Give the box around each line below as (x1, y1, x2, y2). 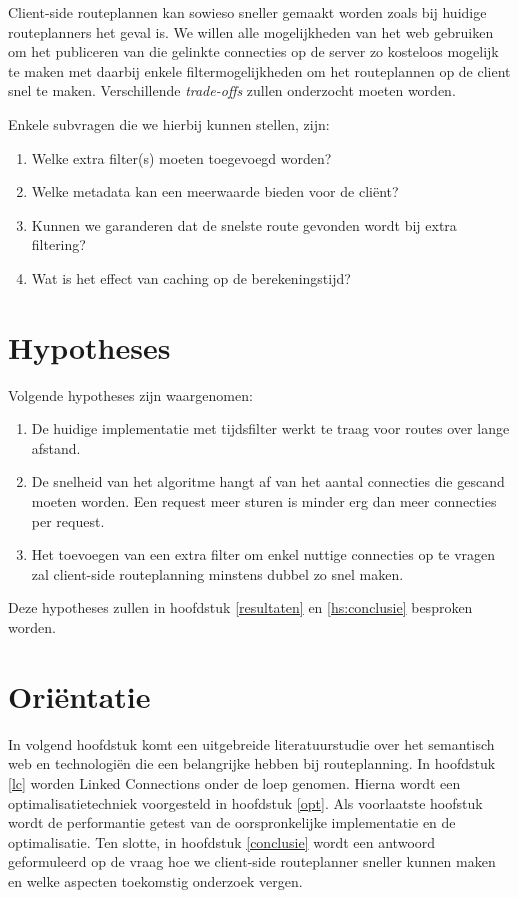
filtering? (31, 234, 86, 255)
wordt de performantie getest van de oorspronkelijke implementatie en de (8, 812, 456, 833)
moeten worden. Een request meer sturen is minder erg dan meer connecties (31, 491, 497, 512)
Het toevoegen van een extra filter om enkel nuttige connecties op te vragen (31, 544, 496, 565)
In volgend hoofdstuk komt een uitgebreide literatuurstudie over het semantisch (8, 733, 495, 754)
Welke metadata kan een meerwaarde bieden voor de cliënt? (31, 181, 399, 202)
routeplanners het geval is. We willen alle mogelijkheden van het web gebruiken (8, 21, 494, 42)
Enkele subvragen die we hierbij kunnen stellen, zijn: (8, 113, 330, 134)
